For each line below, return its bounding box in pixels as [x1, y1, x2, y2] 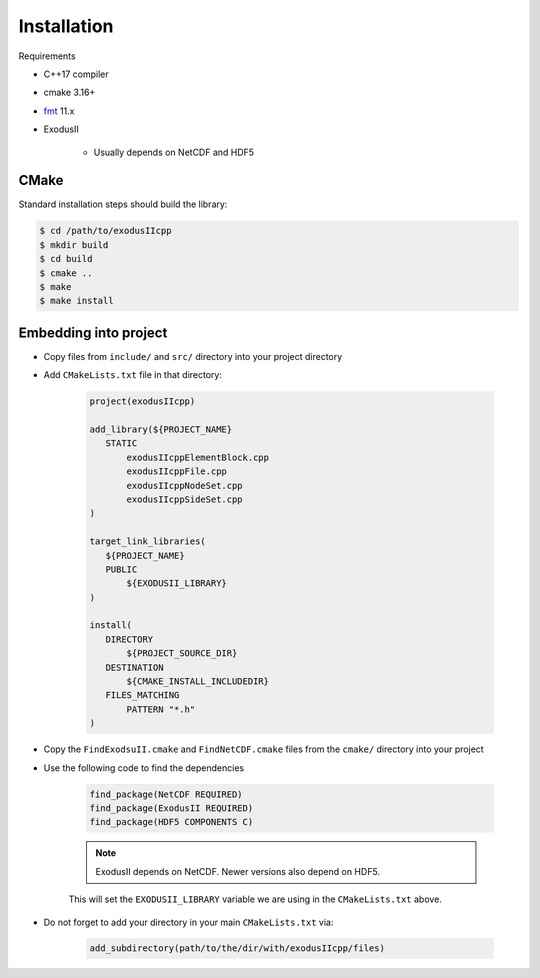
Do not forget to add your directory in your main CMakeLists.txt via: [43, 916, 334, 928]
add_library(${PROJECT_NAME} [89, 424, 233, 435]
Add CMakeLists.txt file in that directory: [43, 369, 222, 381]
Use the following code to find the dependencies [43, 761, 245, 774]
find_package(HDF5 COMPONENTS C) [89, 816, 254, 828]
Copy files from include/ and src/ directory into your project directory [43, 350, 343, 362]
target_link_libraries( [89, 536, 207, 547]
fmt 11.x [43, 105, 75, 117]
